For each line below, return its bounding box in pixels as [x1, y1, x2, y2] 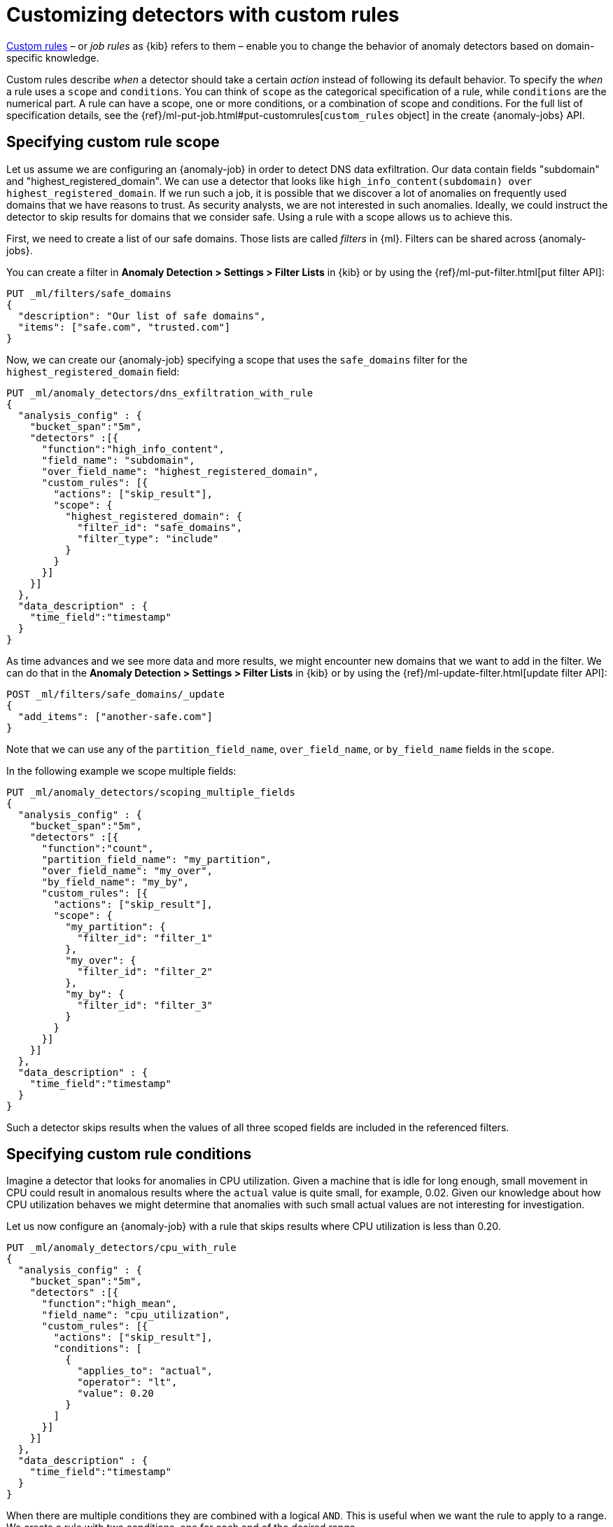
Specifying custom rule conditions [6, 1145, 252, 1163]
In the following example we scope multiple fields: [6, 764, 237, 777]
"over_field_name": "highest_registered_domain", [41, 465, 319, 477]
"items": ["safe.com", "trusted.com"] [17, 321, 231, 333]
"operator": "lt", [77, 1376, 178, 1388]
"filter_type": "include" [77, 532, 219, 544]
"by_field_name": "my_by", [41, 876, 190, 887]
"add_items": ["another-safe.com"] [17, 710, 213, 722]
